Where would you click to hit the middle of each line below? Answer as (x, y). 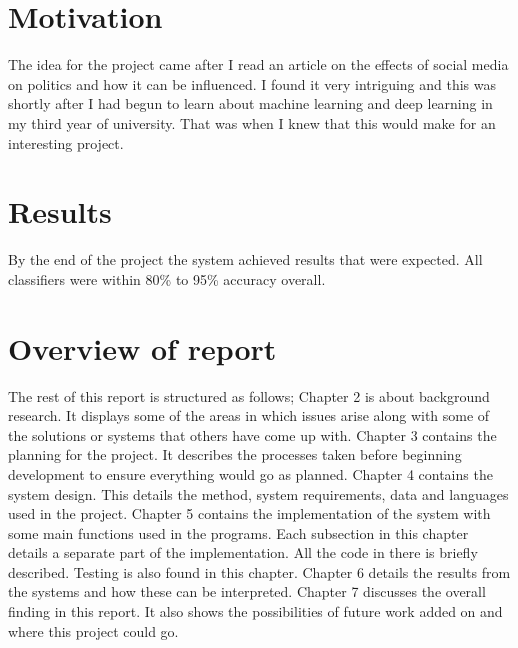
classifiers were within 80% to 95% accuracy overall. (167, 278)
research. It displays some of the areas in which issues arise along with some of (249, 415)
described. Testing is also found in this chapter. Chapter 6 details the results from (259, 571)
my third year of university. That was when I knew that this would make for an (252, 122)
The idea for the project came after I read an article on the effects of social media (258, 64)
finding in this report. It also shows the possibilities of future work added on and (255, 611)
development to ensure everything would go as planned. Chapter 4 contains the (250, 473)
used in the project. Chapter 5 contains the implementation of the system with (249, 513)
